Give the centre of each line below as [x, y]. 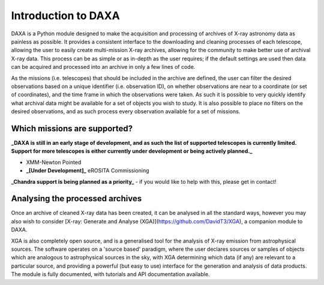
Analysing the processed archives [76, 198]
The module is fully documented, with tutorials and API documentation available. [110, 274]
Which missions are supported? [72, 128]
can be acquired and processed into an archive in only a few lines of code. [103, 67]
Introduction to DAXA [65, 16]
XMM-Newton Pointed [54, 162]
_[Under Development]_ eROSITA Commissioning [88, 171]
